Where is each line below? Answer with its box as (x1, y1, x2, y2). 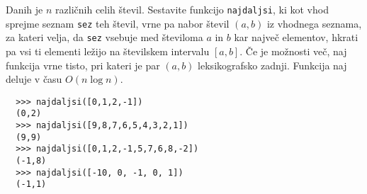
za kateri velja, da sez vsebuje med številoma (6, 30, 203, 45)
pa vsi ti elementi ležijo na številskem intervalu (6, 43, 210, 58)
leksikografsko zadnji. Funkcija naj (198, 57, 347, 72)
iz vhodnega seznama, (266, 16, 362, 30)
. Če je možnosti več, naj (239, 43, 347, 58)
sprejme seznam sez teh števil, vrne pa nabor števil (6, 16, 230, 30)
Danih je (6, 2, 43, 16)
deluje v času (6, 72, 62, 86)
